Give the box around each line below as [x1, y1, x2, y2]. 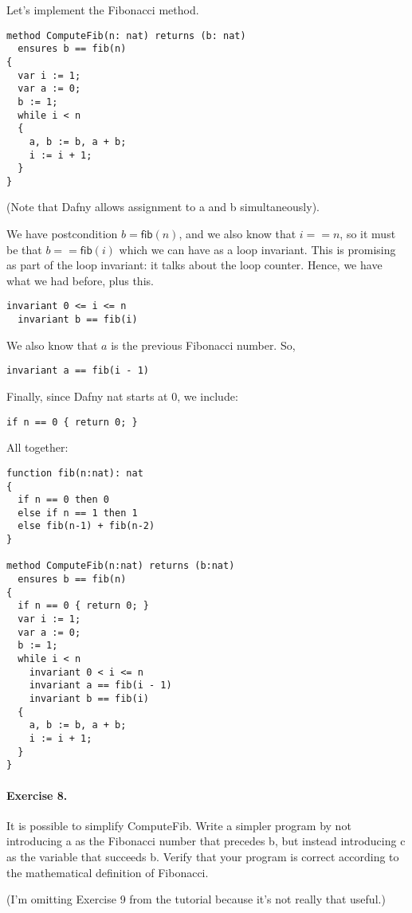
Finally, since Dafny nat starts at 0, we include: [6, 388, 238, 404]
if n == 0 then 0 [18, 494, 109, 506]
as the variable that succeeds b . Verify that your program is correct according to [6, 848, 399, 864]
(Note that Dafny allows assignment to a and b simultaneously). [6, 198, 320, 215]
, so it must [339, 225, 396, 242]
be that [6, 241, 42, 257]
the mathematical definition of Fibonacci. [6, 864, 209, 880]
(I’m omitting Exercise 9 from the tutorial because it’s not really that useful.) [6, 891, 386, 907]
